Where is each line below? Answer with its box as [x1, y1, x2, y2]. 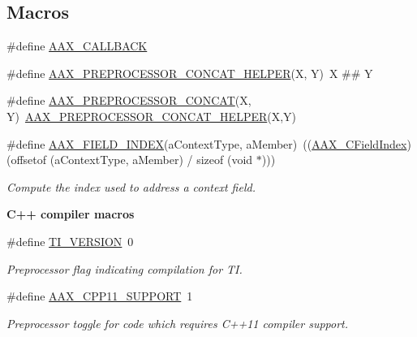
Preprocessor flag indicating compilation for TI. [6, 260, 243, 277]
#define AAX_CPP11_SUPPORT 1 [6, 287, 193, 305]
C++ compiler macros [6, 205, 135, 223]
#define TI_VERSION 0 [6, 232, 134, 249]
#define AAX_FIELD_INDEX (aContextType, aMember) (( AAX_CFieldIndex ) [6, 135, 411, 152]
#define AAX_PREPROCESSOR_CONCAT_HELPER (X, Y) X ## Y [6, 64, 373, 81]
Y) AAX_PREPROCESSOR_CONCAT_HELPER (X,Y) [6, 107, 297, 124]
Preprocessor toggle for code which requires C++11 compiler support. [6, 314, 349, 331]
